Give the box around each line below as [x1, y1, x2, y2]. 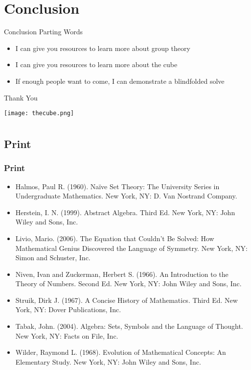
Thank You [4, 92, 38, 102]
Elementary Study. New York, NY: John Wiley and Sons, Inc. [15, 356, 201, 367]
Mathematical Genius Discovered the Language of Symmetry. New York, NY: [15, 243, 248, 253]
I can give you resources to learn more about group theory [15, 43, 190, 53]
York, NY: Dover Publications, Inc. [15, 304, 121, 315]
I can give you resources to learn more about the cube [15, 59, 178, 70]
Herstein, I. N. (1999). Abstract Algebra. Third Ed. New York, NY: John [15, 207, 235, 217]
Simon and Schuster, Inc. [15, 252, 91, 263]
